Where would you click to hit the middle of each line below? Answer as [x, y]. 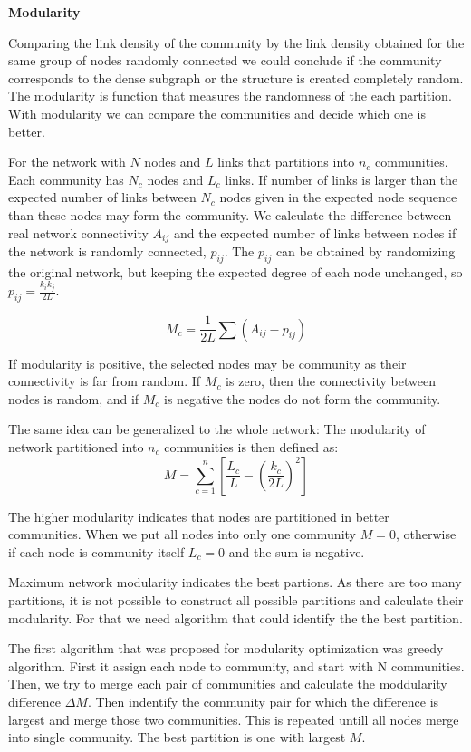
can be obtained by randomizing [365, 251]
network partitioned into [76, 446]
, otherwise [426, 534]
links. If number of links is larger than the [341, 179]
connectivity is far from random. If [105, 381]
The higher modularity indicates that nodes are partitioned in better [199, 516]
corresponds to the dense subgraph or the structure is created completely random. [236, 77]
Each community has [66, 179]
